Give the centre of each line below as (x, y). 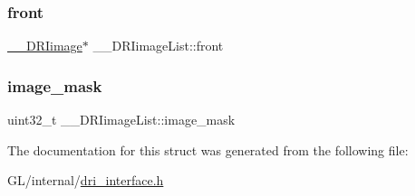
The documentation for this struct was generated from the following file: (208, 149)
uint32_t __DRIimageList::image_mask (121, 120)
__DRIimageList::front (158, 46)
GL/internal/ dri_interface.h (86, 180)
